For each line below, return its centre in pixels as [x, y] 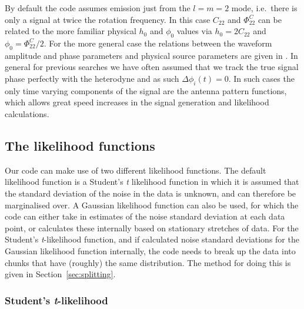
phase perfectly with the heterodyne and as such [92, 78]
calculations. [27, 113]
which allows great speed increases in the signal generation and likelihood [137, 102]
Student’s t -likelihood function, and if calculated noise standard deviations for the [152, 239]
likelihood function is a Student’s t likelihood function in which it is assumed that [152, 182]
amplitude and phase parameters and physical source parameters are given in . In [151, 55]
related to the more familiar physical [71, 31]
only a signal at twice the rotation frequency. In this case [108, 19]
